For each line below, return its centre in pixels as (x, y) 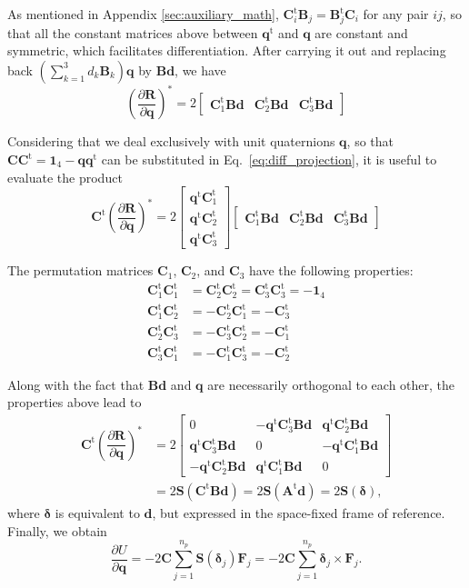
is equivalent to (97, 512)
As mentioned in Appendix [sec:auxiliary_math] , (143, 14)
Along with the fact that (76, 384)
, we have (200, 70)
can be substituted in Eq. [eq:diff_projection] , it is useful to (269, 159)
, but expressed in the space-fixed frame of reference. (299, 512)
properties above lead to (75, 402)
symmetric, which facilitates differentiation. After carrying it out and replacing (227, 50)
